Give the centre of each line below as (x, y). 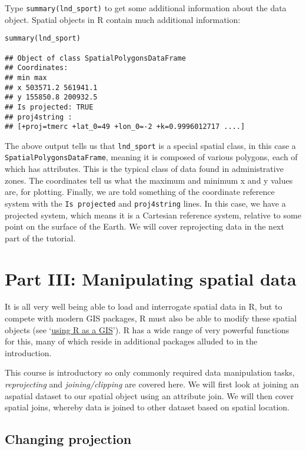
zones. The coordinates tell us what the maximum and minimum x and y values (149, 180)
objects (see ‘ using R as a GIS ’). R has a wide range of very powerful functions (147, 329)
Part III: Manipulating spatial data (151, 278)
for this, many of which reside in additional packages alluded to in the (131, 341)
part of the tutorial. (40, 238)
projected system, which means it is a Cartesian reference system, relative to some (153, 215)
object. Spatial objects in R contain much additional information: (123, 19)
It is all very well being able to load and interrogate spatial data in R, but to (144, 306)
